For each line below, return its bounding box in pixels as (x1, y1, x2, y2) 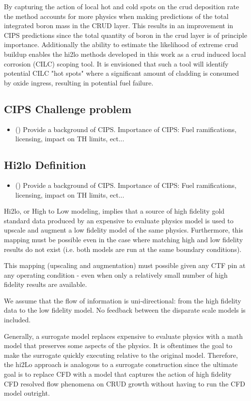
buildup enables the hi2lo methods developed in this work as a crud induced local (4, 49, 246, 59)
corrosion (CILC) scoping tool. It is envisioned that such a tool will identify (4, 58, 229, 68)
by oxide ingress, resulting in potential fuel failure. (4, 77, 154, 87)
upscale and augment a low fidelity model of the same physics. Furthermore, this (4, 225, 243, 235)
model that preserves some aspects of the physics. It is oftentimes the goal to (4, 340, 233, 351)
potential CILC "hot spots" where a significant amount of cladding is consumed (4, 68, 239, 78)
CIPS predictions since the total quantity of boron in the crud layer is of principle (4, 30, 247, 40)
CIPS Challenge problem (4, 101, 132, 116)
